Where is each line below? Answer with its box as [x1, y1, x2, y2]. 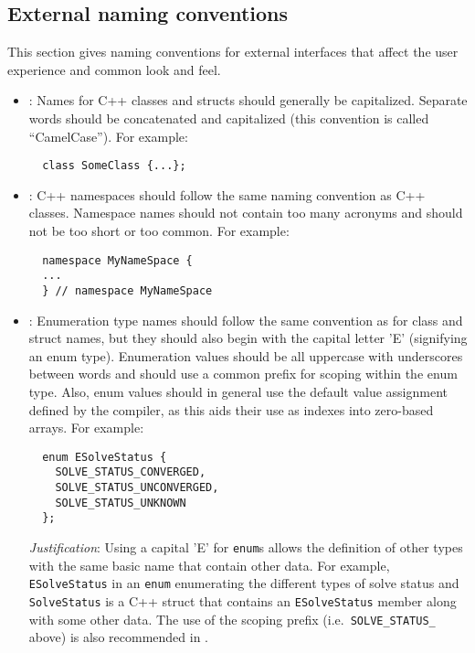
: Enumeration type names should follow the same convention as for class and [28, 310, 463, 329]
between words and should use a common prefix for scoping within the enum [28, 364, 458, 383]
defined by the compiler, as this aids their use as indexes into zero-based [28, 400, 434, 419]
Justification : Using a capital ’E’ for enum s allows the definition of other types [28, 538, 463, 557]
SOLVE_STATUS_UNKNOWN [55, 496, 186, 509]
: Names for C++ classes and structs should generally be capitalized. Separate [28, 91, 468, 110]
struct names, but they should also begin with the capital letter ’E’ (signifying [28, 328, 468, 348]
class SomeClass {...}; [42, 159, 186, 173]
